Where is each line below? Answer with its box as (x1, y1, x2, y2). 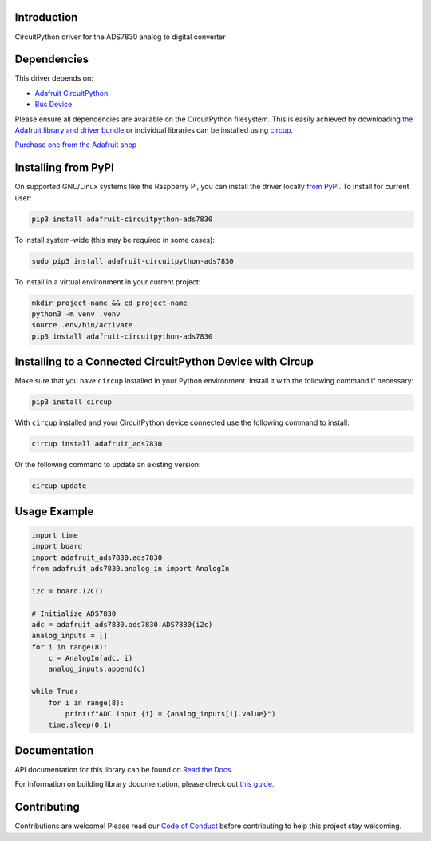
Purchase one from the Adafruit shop (14, 140, 137, 149)
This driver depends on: (14, 73, 93, 83)
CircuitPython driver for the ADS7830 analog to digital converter (14, 32, 227, 42)
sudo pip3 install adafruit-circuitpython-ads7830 (31, 256, 235, 265)
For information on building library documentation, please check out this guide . (14, 780, 275, 789)
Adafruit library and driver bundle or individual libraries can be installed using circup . (14, 125, 294, 135)
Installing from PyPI (14, 161, 115, 175)
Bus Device (34, 100, 73, 109)
